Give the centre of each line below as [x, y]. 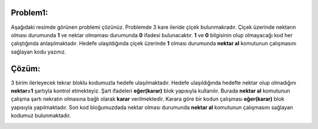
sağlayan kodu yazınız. [39, 52]
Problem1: [29, 13]
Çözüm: [26, 69]
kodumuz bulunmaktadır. [41, 115]
